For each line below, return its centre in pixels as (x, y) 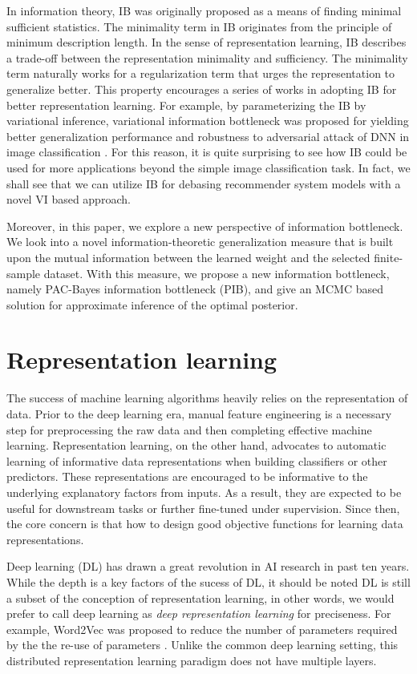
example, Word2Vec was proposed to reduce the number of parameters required (202, 629)
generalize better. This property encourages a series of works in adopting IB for (202, 89)
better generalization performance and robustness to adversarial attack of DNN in (208, 136)
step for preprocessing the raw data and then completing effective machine (189, 429)
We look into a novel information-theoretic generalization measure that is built (200, 242)
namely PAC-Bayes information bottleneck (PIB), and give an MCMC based (195, 289)
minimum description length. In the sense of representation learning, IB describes (206, 42)
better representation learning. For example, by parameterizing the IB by (186, 105)
